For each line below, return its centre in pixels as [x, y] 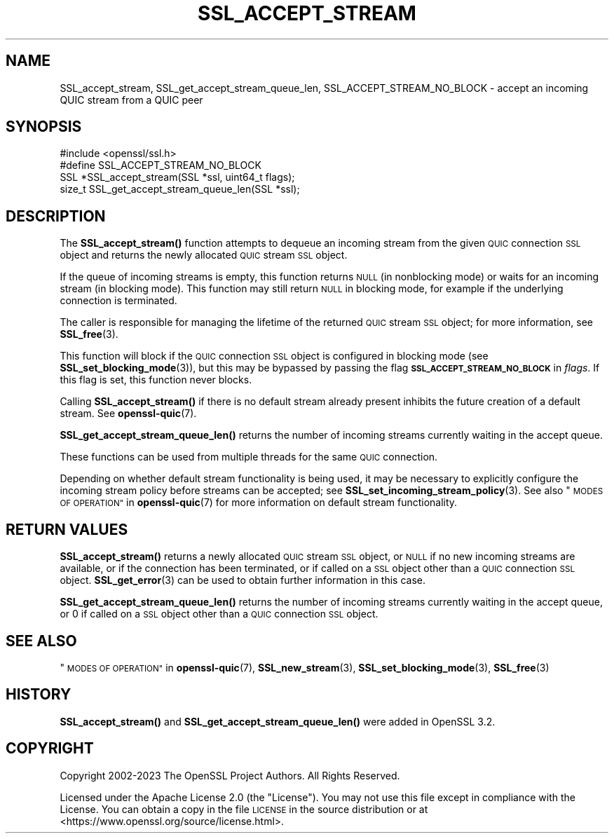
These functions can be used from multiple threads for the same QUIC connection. [249, 457]
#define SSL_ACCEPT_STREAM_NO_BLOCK [161, 165]
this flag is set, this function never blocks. [156, 380]
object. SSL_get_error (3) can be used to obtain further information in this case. [243, 580]
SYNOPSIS [44, 127]
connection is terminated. [118, 301]
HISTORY [39, 695]
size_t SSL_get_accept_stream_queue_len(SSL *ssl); [180, 189]
